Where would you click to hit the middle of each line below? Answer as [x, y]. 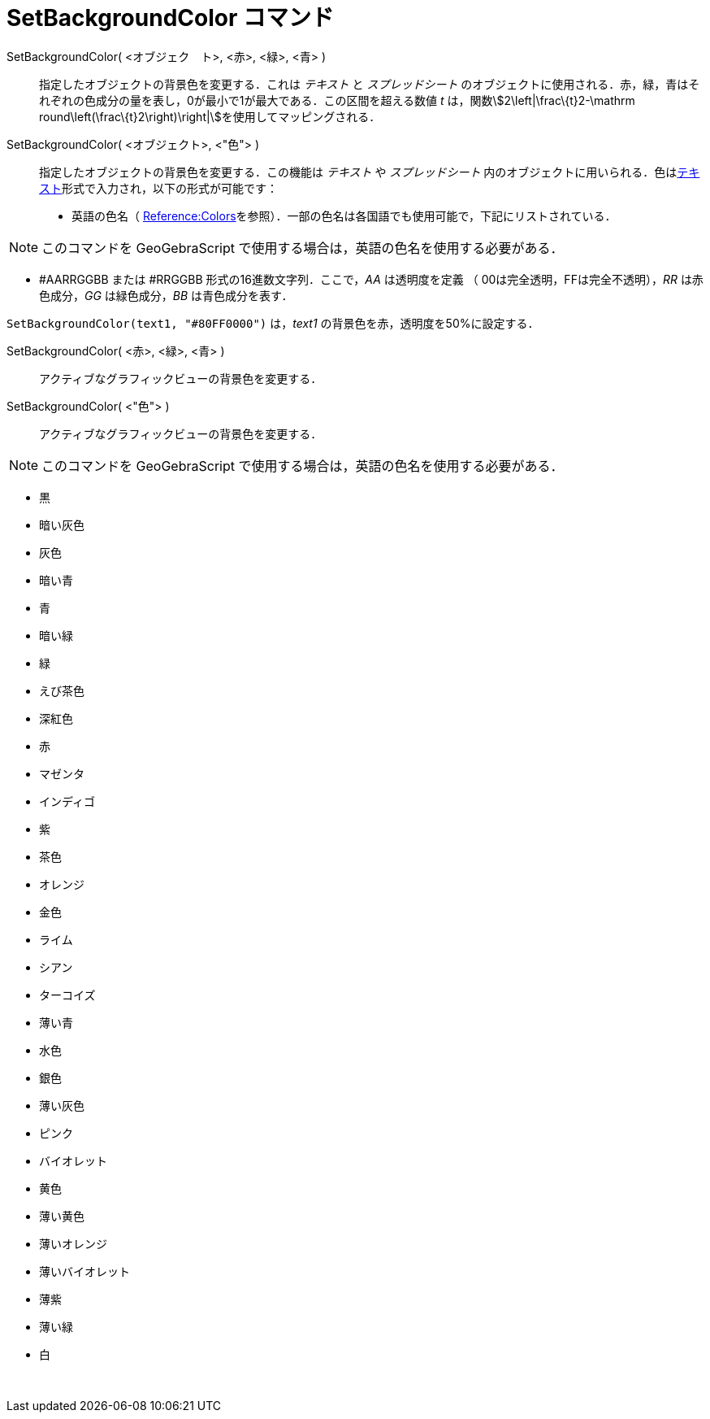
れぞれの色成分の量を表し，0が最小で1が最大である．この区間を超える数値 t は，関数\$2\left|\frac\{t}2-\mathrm [337, 100]
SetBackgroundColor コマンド [170, 18]
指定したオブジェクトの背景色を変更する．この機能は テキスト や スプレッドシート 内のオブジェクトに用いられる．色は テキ [370, 172]
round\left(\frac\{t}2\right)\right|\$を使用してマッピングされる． [210, 116]
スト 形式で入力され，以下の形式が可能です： [158, 188]
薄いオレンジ [73, 1243]
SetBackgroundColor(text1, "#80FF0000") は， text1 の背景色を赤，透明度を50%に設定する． [273, 323]
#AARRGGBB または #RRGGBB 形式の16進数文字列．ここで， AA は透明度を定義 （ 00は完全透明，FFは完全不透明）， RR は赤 [371, 279]
